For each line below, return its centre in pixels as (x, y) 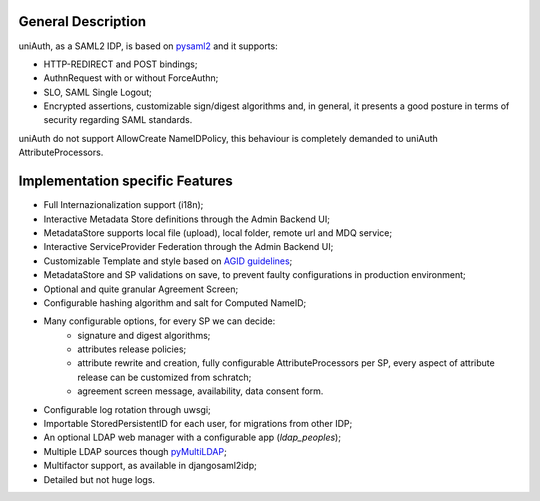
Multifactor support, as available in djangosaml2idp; (150, 466)
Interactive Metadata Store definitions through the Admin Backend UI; (186, 219)
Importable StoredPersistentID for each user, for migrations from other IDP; (198, 424)
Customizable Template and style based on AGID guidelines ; (168, 261)
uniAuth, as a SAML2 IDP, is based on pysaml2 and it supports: (148, 46)
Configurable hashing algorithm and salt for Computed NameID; (175, 302)
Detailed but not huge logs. (99, 479)
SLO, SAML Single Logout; (97, 92)
